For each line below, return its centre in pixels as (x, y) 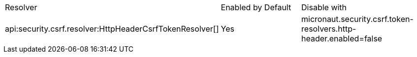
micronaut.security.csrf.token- (357, 19)
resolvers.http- (329, 29)
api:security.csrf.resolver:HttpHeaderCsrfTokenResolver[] (112, 29)
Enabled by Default (256, 7)
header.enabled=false (342, 38)
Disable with (324, 7)
